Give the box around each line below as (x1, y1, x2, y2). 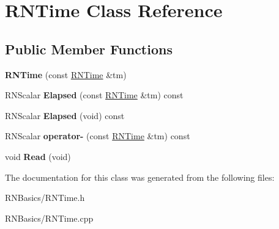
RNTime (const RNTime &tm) (5, 68, 127, 81)
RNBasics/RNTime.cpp (5, 211, 94, 224)
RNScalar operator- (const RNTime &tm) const (5, 129, 190, 142)
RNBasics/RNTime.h (5, 191, 85, 204)
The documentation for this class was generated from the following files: (5, 170, 275, 183)
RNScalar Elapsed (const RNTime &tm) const (5, 89, 184, 101)
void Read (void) (5, 150, 71, 162)
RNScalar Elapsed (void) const (5, 109, 125, 122)
